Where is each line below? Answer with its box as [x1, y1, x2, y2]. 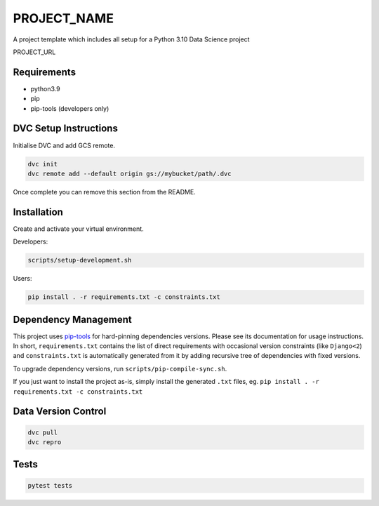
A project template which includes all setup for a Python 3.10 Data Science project [13, 35, 250, 44]
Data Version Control [13, 406, 107, 418]
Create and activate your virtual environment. [13, 225, 144, 233]
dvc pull [27, 428, 58, 437]
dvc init [27, 160, 58, 168]
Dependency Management [13, 313, 133, 326]
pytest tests [27, 481, 73, 489]
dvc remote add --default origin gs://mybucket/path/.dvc [27, 169, 232, 178]
